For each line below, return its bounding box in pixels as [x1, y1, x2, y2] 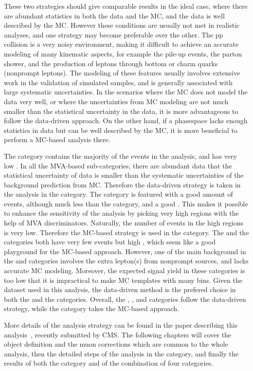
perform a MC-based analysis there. [4, 134, 110, 145]
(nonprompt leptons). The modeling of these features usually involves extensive [4, 68, 240, 78]
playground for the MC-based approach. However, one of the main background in [4, 246, 246, 256]
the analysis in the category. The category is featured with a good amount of [4, 189, 233, 199]
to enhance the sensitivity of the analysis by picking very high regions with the [4, 208, 239, 218]
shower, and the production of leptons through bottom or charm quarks [4, 58, 218, 68]
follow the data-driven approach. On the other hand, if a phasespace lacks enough [4, 115, 248, 126]
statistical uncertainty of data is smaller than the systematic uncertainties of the [4, 170, 244, 180]
